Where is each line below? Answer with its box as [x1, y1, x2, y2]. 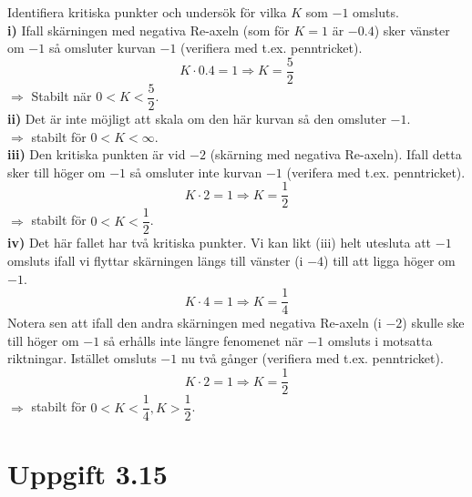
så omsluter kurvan [48, 38, 156, 57]
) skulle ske [402, 313, 465, 332]
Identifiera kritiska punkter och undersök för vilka [7, 3, 287, 21]
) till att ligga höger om [323, 251, 456, 269]
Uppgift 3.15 [7, 455, 168, 492]
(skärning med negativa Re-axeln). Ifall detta [210, 145, 462, 164]
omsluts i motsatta [327, 330, 433, 350]
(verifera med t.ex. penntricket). [286, 162, 466, 181]
